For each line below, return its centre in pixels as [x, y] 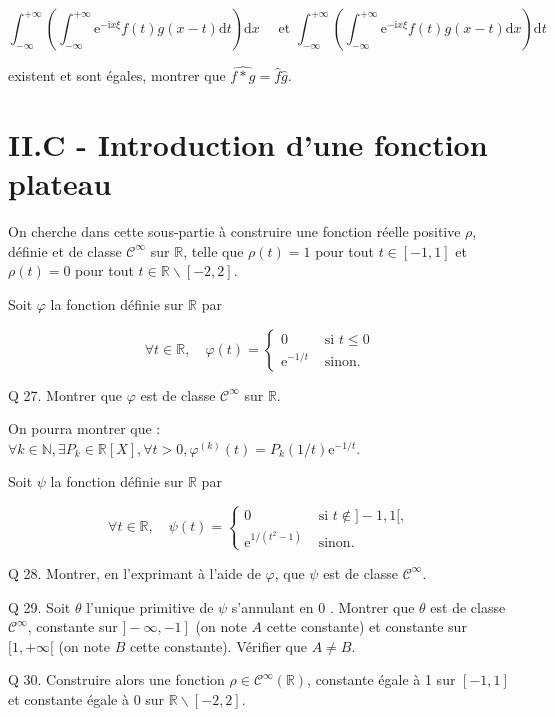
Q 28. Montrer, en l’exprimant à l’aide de [134, 572]
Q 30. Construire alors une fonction [116, 679]
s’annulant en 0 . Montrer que [323, 606]
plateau [60, 183]
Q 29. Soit [39, 606]
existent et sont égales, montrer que [117, 75]
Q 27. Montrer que [65, 394]
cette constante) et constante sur [366, 626]
